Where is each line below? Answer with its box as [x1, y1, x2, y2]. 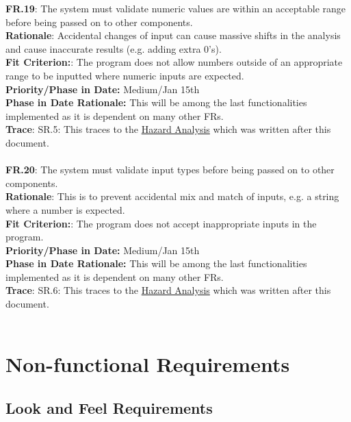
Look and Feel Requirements [5, 397, 213, 419]
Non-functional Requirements [5, 350, 290, 378]
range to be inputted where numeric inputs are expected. [5, 68, 244, 82]
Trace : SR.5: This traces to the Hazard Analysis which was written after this [5, 122, 331, 136]
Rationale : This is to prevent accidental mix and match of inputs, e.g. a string [5, 189, 339, 203]
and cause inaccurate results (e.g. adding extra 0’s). [5, 41, 222, 55]
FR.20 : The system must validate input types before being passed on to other [5, 162, 335, 177]
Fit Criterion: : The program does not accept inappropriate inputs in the [5, 216, 317, 230]
